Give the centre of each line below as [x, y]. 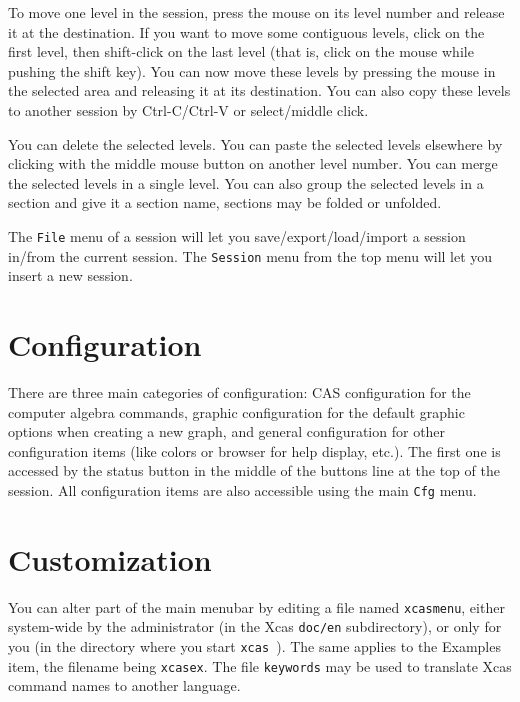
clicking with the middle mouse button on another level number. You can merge [253, 163]
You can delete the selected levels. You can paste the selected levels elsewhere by [255, 143]
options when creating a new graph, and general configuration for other [227, 431]
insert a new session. [70, 275]
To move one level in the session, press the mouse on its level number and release [256, 12]
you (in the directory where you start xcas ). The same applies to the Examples [254, 646]
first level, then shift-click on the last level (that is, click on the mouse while [241, 51]
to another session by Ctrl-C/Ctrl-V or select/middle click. [188, 109]
